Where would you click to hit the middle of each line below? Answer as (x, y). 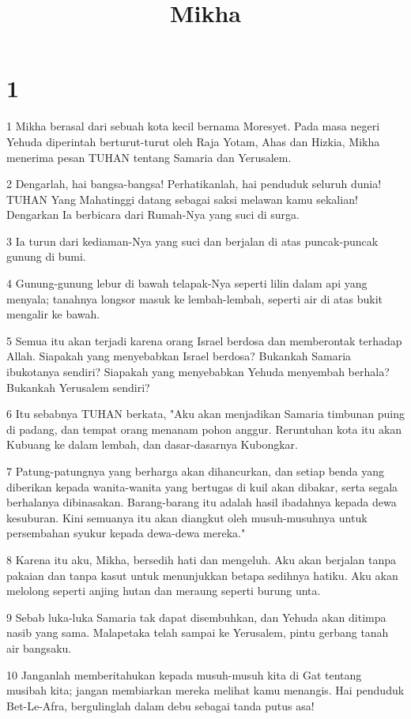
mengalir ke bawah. (53, 314)
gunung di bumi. (46, 256)
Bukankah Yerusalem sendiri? (78, 387)
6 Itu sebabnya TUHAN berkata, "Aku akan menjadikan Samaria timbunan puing (206, 414)
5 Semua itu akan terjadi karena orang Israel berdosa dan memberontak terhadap (204, 340)
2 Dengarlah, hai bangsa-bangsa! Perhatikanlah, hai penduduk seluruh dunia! (194, 184)
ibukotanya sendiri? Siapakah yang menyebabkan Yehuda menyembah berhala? (198, 372)
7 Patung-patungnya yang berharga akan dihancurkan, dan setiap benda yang (196, 471)
